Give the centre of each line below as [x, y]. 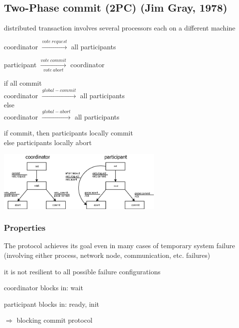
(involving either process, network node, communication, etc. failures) [107, 255]
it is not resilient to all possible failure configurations [82, 271]
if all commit [23, 83]
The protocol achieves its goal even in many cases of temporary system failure [119, 246]
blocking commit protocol [54, 320]
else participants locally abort [48, 142]
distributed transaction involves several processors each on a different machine [120, 28]
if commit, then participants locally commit [68, 133]
